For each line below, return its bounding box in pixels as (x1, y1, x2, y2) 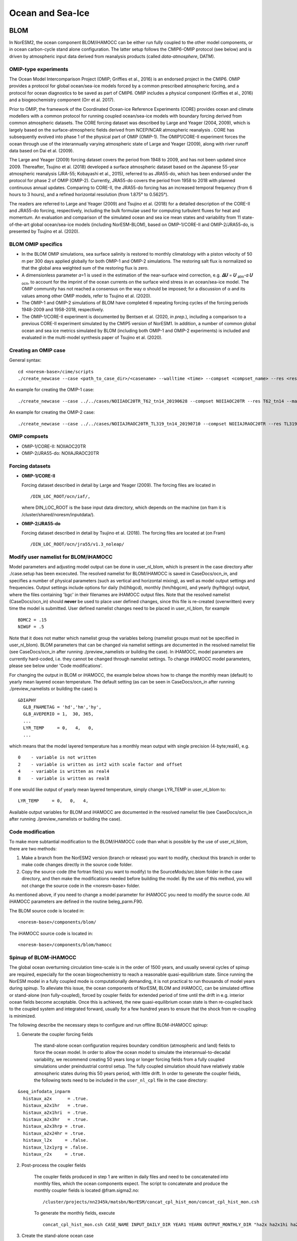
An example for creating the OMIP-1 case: (9, 387, 94, 393)
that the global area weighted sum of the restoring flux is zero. (21, 265, 148, 271)
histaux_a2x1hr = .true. (23, 1103, 89, 1108)
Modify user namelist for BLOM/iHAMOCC (9, 553, 113, 560)
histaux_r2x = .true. (23, 1151, 86, 1157)
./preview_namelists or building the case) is (9, 686, 98, 692)
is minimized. (9, 1013, 36, 1019)
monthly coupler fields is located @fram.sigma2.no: (34, 1187, 140, 1193)
